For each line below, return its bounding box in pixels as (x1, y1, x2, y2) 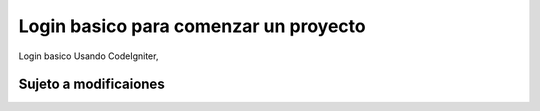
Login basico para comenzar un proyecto (18, 15, 366, 37)
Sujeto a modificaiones (18, 76, 165, 93)
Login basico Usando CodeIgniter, (18, 50, 159, 62)
